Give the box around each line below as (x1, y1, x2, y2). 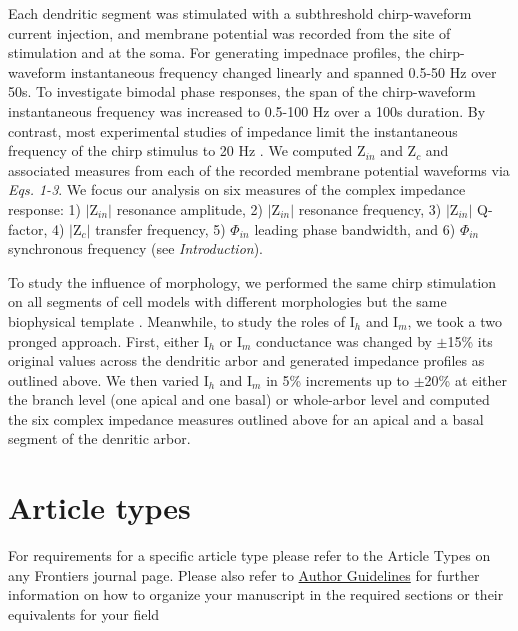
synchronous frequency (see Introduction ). (8, 238, 264, 259)
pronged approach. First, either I (8, 330, 209, 351)
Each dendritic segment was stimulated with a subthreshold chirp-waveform (8, 3, 472, 23)
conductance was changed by (256, 330, 432, 351)
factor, (8, 218, 48, 239)
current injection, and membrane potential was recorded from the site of (8, 22, 451, 43)
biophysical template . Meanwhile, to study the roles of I (8, 310, 355, 331)
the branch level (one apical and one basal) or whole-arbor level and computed (8, 389, 490, 410)
